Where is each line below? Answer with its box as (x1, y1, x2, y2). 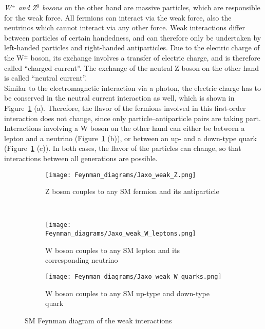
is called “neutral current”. (4, 72, 87, 83)
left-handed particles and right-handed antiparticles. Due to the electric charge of (4, 42, 260, 53)
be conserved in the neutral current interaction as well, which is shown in (4, 92, 235, 103)
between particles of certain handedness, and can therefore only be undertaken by (4, 32, 261, 43)
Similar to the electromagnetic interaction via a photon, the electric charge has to (4, 82, 261, 93)
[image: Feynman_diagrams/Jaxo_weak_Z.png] (45, 171, 196, 179)
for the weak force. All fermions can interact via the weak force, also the (4, 12, 232, 23)
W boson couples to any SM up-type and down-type (45, 287, 210, 298)
